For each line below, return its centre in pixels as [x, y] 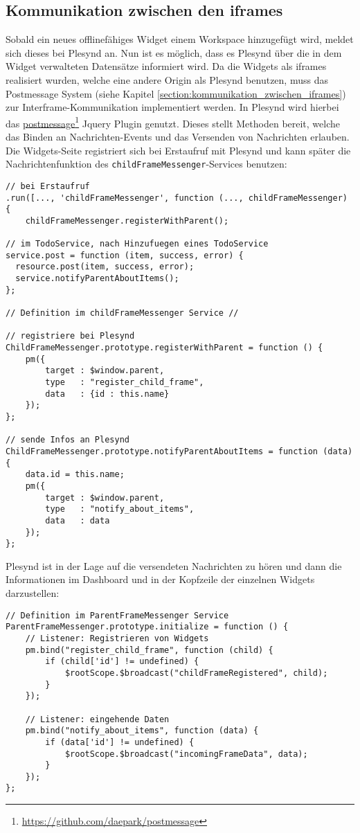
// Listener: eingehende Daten [97, 719]
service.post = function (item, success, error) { [125, 255]
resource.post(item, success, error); [105, 267]
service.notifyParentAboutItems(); [97, 279]
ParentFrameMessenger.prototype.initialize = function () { [147, 627]
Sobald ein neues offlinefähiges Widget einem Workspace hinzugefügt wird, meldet [180, 39]
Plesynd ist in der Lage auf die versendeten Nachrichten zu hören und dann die [174, 565]
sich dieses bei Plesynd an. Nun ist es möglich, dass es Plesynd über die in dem [174, 52]
